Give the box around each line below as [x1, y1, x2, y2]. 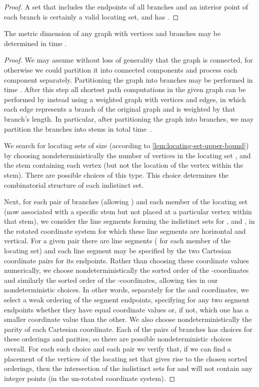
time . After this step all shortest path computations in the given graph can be [4, 84, 246, 95]
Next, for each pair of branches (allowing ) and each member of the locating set [4, 196, 248, 207]
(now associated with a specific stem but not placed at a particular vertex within [4, 206, 252, 216]
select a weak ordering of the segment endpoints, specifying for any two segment [4, 294, 249, 305]
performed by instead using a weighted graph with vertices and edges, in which [4, 94, 246, 104]
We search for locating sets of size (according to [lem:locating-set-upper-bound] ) [4, 140, 249, 151]
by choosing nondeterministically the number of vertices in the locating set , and [4, 150, 251, 160]
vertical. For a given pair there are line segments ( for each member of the [4, 235, 231, 246]
